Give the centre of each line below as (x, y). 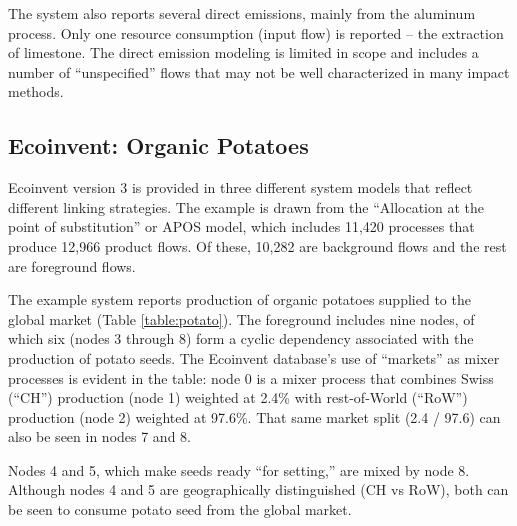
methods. (36, 91)
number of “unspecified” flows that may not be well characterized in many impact (259, 71)
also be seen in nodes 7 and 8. (99, 436)
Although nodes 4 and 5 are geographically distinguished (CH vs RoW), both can (258, 489)
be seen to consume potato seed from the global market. (180, 509)
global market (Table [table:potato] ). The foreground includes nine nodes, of (241, 318)
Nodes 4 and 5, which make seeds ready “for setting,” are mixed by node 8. (239, 469)
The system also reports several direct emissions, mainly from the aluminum (242, 13)
